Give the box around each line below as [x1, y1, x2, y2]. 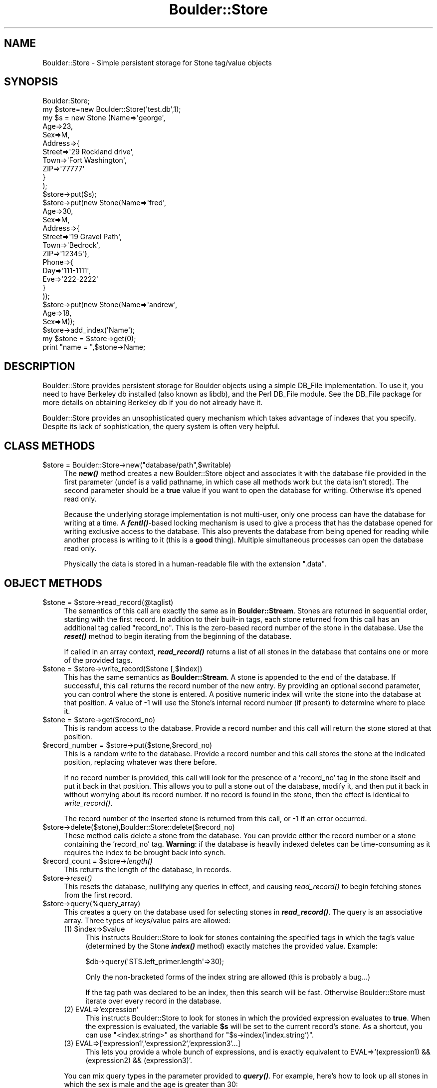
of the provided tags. [64, 655, 133, 664]
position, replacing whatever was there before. [64, 757, 217, 766]
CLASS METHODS [4, 439, 95, 452]
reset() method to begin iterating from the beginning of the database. [64, 631, 292, 640]
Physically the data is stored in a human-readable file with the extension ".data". [64, 559, 327, 568]
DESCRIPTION [4, 360, 75, 373]
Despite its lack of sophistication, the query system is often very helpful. [42, 422, 280, 431]
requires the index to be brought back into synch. [64, 848, 226, 857]
